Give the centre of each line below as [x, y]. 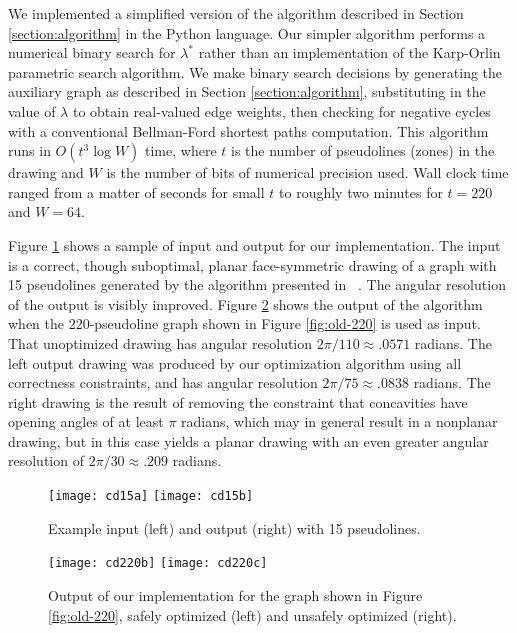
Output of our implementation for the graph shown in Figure [235, 594]
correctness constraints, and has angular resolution [163, 382]
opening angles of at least [86, 421]
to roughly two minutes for [361, 191]
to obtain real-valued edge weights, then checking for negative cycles [281, 110]
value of [32, 110]
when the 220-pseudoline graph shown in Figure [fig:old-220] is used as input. [244, 323]
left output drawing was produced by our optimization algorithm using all [235, 362]
